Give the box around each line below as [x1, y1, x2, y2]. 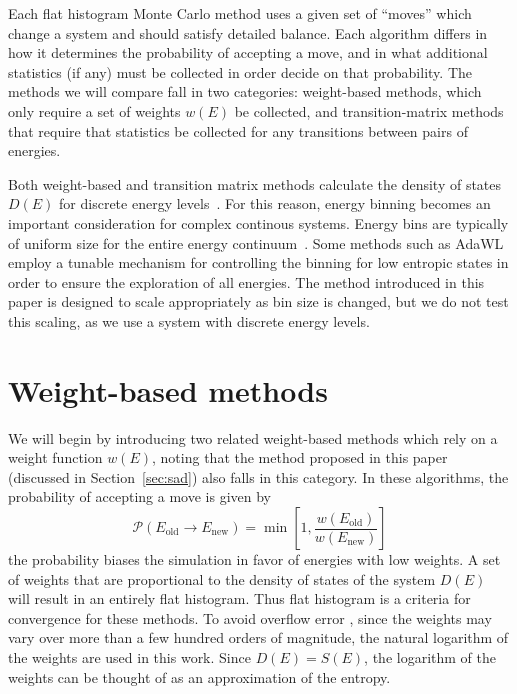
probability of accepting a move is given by [8, 486, 272, 507]
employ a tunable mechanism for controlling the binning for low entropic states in [8, 252, 509, 273]
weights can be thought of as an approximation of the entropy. [8, 666, 391, 687]
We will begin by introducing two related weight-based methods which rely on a [8, 427, 498, 448]
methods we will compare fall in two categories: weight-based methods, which [8, 81, 482, 102]
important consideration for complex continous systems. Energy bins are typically [8, 212, 509, 233]
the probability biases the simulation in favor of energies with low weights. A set [8, 549, 501, 569]
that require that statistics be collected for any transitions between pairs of [8, 120, 468, 141]
